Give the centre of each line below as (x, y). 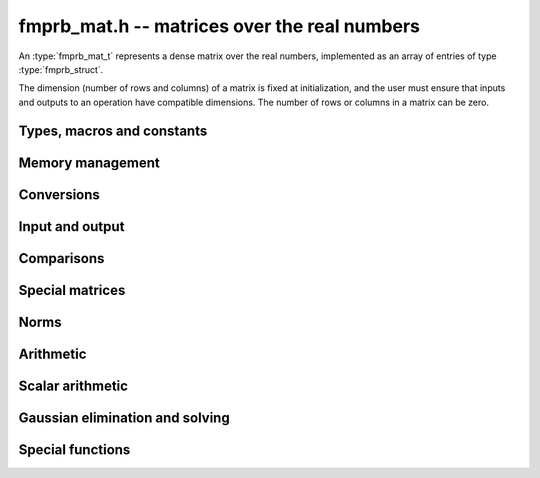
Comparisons (61, 258)
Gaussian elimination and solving (124, 417)
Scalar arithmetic (73, 385)
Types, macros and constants (113, 130)
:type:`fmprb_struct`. (61, 69)
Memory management (89, 162)
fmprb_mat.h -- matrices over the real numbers (219, 26)
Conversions (59, 194)
